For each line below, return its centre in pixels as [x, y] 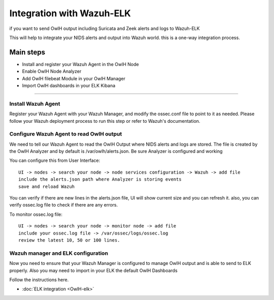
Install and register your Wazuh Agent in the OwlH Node [80, 64]
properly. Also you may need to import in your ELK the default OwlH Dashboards [93, 270]
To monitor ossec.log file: [36, 214]
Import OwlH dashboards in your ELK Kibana [69, 86]
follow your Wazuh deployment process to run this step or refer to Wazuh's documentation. [105, 121]
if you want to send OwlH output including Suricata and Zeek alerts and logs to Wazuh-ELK [105, 28]
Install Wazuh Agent [35, 104]
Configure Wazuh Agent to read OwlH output [66, 134]
